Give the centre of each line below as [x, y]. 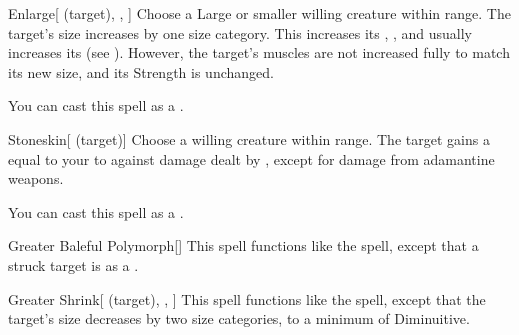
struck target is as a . [73, 264]
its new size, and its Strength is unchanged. [141, 71]
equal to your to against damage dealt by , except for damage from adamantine [251, 158]
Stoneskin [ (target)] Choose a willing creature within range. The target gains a [249, 138]
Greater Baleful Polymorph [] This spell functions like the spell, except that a [243, 245]
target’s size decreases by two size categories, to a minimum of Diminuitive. [239, 318]
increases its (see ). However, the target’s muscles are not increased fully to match [259, 52]
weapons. [36, 178]
